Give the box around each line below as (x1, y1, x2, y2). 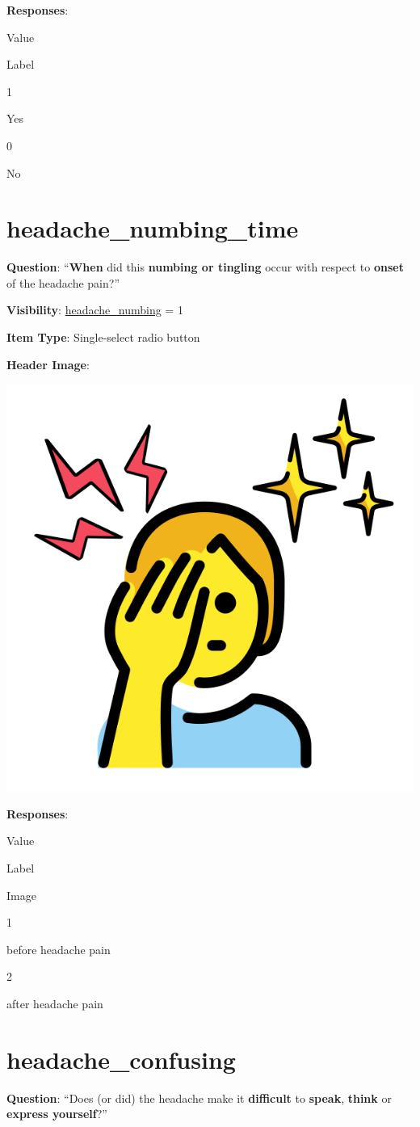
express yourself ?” (6, 1105, 107, 1122)
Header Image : (6, 355, 90, 372)
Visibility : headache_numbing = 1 (6, 301, 183, 318)
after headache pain (6, 995, 103, 1011)
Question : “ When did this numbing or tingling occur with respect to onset (6, 259, 404, 275)
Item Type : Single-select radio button (6, 329, 200, 346)
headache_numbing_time (6, 212, 299, 245)
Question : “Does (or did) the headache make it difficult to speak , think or (6, 1089, 392, 1106)
